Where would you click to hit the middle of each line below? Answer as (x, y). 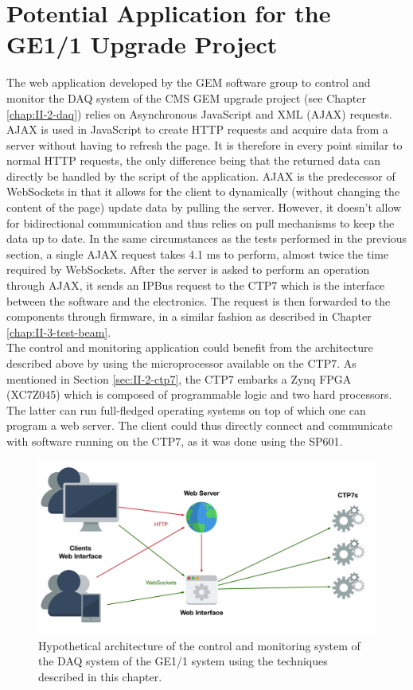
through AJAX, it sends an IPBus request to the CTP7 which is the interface (196, 285)
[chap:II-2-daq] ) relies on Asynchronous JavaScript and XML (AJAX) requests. (199, 113)
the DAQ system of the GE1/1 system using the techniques (183, 661)
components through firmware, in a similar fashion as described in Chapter (189, 316)
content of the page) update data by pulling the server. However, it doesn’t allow (204, 207)
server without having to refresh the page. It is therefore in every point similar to (205, 144)
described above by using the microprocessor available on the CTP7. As (181, 363)
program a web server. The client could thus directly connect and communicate (200, 425)
